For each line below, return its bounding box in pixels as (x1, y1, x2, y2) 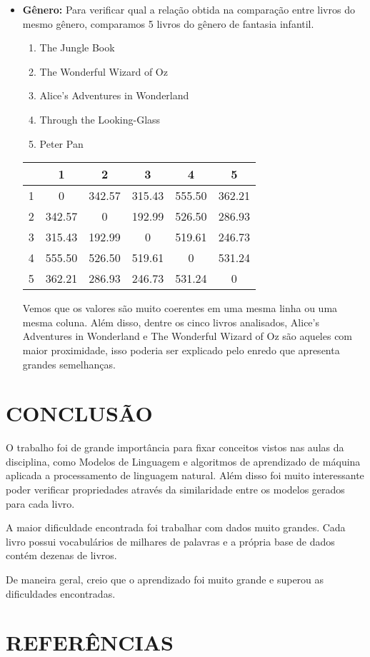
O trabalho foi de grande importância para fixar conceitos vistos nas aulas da (6, 440, 344, 455)
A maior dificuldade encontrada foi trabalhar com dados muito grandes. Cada (6, 520, 346, 535)
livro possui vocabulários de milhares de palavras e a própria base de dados (6, 533, 335, 548)
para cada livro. (6, 496, 75, 511)
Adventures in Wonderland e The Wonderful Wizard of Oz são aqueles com (22, 328, 353, 343)
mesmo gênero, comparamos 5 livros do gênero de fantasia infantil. (22, 16, 314, 31)
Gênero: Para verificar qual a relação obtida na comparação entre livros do (22, 2, 355, 16)
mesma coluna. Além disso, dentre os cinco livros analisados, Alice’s (22, 314, 319, 329)
